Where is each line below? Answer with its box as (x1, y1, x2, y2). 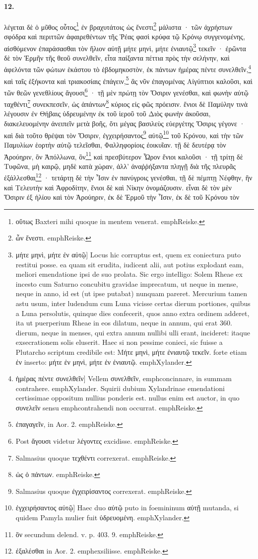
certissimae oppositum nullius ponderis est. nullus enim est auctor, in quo (15, 393, 240, 403)
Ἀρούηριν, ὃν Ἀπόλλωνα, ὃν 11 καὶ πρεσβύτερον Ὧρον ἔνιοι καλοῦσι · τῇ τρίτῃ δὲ (4, 150, 243, 161)
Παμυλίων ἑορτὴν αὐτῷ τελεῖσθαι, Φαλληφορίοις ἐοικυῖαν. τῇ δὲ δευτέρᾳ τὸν (4, 139, 226, 150)
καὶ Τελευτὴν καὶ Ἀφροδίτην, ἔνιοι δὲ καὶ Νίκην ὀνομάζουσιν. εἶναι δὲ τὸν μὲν (4, 182, 232, 192)
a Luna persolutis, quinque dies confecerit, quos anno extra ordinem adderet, (15, 308, 250, 318)
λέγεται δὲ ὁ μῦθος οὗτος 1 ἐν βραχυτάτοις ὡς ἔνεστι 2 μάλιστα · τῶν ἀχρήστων (4, 20, 232, 32)
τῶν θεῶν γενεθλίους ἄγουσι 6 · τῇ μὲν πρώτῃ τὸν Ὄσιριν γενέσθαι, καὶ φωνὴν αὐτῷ (4, 85, 249, 97)
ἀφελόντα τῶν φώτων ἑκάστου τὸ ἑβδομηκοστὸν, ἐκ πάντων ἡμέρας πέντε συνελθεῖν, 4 (4, 63, 252, 75)
